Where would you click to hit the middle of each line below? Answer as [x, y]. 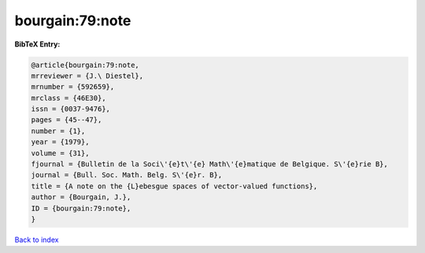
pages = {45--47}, [67, 120]
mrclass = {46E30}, [68, 98]
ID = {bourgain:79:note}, [81, 208]
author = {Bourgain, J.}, [81, 197]
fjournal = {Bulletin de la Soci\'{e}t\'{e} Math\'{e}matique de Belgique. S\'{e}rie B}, [210, 164]
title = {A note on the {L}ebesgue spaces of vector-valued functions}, [174, 186]
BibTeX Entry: [37, 44]
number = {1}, [58, 131]
